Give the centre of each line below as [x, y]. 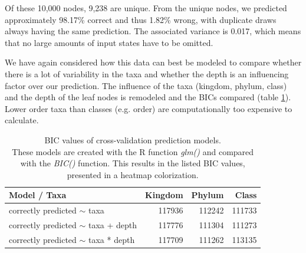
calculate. [22, 120]
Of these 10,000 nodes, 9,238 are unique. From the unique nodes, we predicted [146, 8]
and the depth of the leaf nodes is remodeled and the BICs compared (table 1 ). [148, 97]
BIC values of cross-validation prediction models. [133, 139]
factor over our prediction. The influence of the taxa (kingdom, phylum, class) [146, 85]
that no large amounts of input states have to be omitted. [109, 42]
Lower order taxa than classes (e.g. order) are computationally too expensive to [149, 108]
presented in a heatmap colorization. [133, 174]
